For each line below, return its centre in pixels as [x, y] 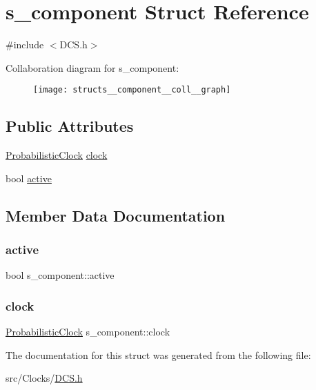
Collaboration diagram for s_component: [92, 67]
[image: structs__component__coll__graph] [132, 90]
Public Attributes [70, 126]
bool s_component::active [60, 275]
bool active [29, 178]
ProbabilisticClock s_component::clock [88, 332]
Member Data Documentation [116, 215]
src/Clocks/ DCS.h [44, 378]
